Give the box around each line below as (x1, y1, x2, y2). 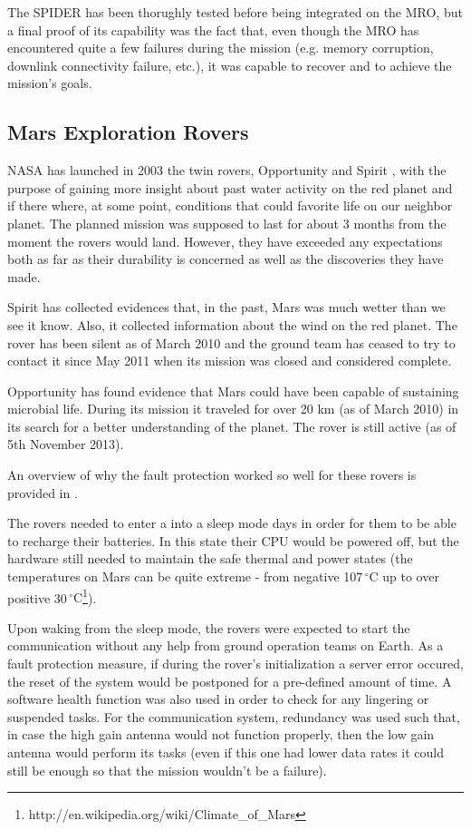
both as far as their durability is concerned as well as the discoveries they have (7, 249, 444, 269)
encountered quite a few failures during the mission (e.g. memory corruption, (7, 38, 434, 57)
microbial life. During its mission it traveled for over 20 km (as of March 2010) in (7, 399, 459, 418)
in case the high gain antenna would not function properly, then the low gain (7, 725, 435, 744)
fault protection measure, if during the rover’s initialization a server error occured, (7, 654, 464, 673)
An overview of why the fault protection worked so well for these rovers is (7, 465, 417, 484)
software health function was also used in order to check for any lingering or (7, 689, 429, 708)
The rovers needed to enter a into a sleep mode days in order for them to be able (7, 513, 457, 532)
